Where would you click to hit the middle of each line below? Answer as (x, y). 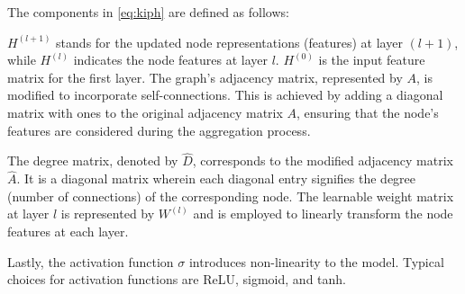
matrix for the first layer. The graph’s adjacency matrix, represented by (205, 77)
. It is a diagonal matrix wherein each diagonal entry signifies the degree (216, 178)
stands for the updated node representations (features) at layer (229, 42)
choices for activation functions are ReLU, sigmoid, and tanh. (177, 279)
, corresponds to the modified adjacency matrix (323, 160)
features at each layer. (68, 231)
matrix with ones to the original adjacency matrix (145, 112)
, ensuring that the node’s (368, 112)
